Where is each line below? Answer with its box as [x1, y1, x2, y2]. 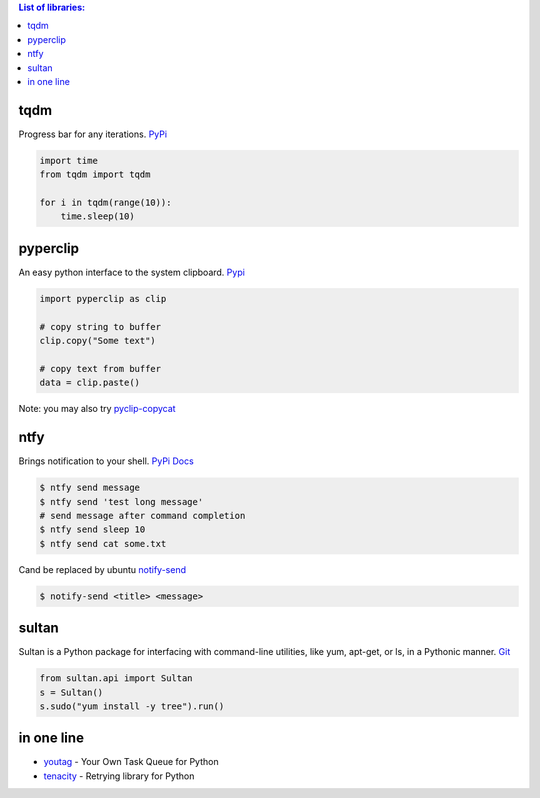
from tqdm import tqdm [39, 169, 151, 180]
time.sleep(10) [60, 211, 135, 222]
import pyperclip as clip [39, 293, 167, 304]
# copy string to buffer [39, 321, 162, 332]
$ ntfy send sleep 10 [39, 524, 146, 535]
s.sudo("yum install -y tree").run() [39, 700, 225, 712]
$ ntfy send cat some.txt [39, 538, 167, 549]
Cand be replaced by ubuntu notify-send [18, 563, 187, 575]
